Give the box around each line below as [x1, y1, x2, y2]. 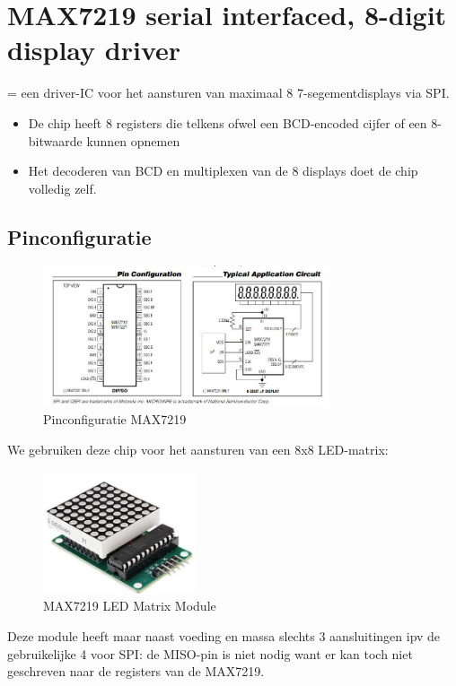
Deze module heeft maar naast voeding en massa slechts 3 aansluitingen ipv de [7, 627, 441, 646]
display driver [7, 31, 181, 68]
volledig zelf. [28, 178, 97, 197]
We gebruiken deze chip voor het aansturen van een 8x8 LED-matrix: [7, 439, 389, 458]
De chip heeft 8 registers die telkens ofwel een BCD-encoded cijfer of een [28, 113, 427, 132]
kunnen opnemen [86, 131, 180, 150]
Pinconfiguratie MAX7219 [43, 410, 187, 429]
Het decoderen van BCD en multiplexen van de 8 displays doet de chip [28, 161, 418, 180]
